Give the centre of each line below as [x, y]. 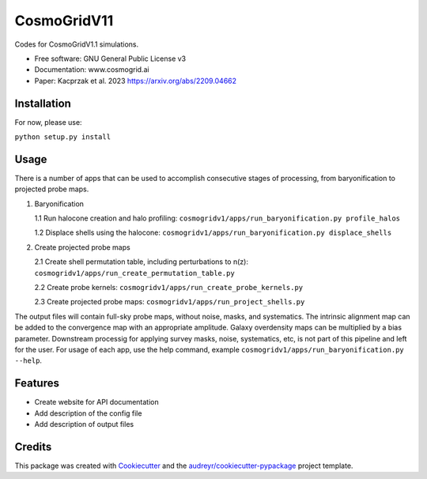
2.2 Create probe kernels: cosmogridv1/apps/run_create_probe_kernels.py [169, 288]
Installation [43, 103]
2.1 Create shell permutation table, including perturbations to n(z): [142, 262]
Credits [33, 447]
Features [37, 383]
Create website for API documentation [96, 402]
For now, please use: [48, 122]
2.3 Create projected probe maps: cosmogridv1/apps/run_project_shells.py [170, 302]
